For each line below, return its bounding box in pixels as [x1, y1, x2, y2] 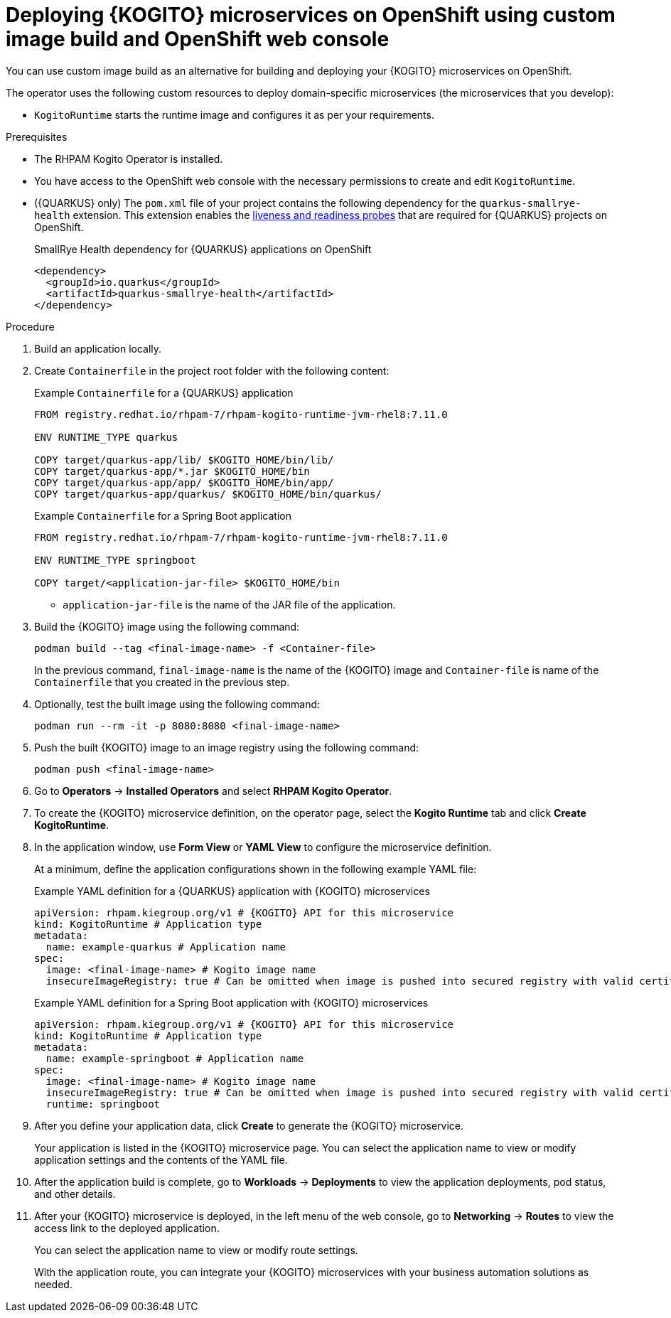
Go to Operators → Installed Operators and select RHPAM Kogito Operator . [34, 784, 392, 797]
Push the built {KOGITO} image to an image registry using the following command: [34, 741, 419, 754]
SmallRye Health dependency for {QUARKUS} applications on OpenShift [34, 242, 372, 255]
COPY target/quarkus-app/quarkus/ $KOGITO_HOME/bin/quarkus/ [34, 488, 382, 500]
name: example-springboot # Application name [45, 1052, 304, 1064]
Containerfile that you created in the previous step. [34, 675, 290, 688]
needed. [34, 1277, 73, 1290]
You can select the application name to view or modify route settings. [34, 1243, 358, 1256]
